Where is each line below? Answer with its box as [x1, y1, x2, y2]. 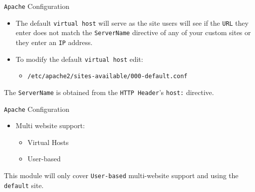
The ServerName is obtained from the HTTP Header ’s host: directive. [4, 87, 214, 97]
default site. [4, 180, 44, 190]
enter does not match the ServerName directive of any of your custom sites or [15, 27, 251, 38]
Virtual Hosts [27, 137, 69, 147]
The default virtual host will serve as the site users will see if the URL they [15, 17, 249, 28]
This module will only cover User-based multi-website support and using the [4, 170, 239, 181]
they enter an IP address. [15, 37, 93, 47]
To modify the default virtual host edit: [15, 53, 143, 64]
